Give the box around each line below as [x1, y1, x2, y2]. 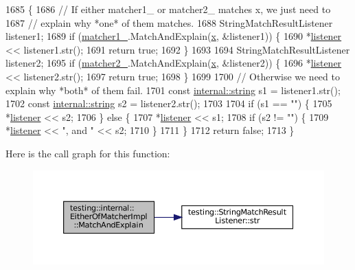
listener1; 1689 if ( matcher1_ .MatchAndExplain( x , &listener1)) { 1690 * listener [5, 29, 342, 43]
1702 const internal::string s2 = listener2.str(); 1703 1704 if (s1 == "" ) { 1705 [5, 96, 332, 111]
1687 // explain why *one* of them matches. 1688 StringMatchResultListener [5, 15, 333, 30]
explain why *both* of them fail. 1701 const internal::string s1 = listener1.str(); [5, 82, 341, 97]
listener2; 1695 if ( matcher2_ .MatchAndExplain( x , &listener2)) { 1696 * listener [5, 56, 342, 70]
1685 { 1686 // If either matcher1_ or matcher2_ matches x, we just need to [5, 2, 331, 16]
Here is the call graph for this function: [5, 146, 170, 160]
